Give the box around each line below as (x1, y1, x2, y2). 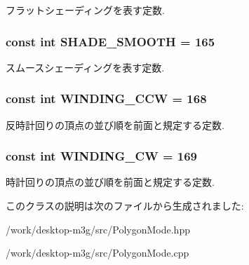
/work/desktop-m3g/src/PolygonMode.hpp (6, 222, 190, 236)
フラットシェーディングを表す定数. (6, 3, 165, 17)
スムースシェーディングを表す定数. (6, 60, 165, 74)
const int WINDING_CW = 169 (6, 147, 197, 165)
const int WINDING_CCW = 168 (6, 90, 207, 107)
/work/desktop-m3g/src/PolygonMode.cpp (6, 245, 189, 260)
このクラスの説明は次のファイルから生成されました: (6, 198, 244, 213)
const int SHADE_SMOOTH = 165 (6, 32, 215, 50)
